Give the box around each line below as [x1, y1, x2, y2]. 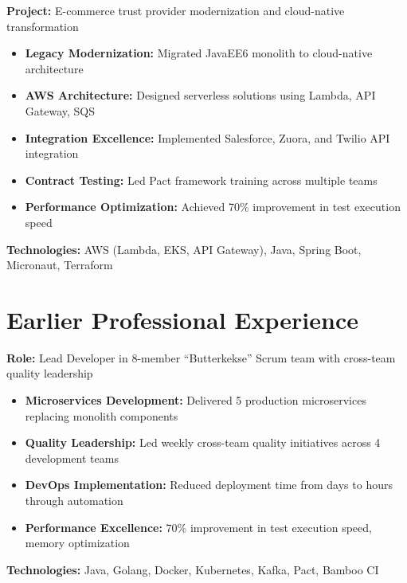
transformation [6, 18, 79, 34]
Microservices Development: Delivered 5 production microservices [25, 392, 366, 409]
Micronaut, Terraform [6, 256, 113, 273]
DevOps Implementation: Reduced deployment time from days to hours [25, 476, 393, 493]
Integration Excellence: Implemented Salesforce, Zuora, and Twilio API [25, 129, 390, 146]
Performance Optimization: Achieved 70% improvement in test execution [25, 198, 401, 215]
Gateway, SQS [25, 102, 96, 119]
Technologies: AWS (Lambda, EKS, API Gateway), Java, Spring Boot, [6, 241, 362, 257]
